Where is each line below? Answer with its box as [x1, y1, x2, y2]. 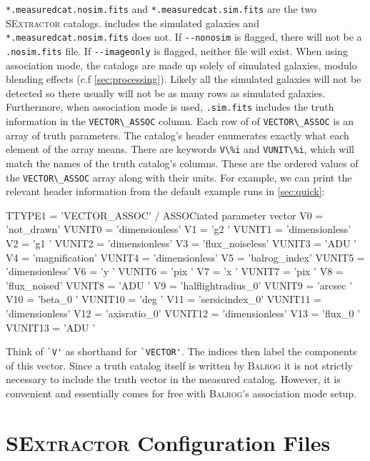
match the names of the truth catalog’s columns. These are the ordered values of [6, 155, 359, 170]
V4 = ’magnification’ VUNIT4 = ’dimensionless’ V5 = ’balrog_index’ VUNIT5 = [6, 249, 365, 264]
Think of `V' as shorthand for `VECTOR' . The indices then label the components [6, 344, 357, 359]
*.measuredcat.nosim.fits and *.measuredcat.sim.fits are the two [6, 1, 317, 16]
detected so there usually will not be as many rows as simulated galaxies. [6, 85, 326, 100]
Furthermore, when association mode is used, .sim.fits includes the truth [6, 99, 334, 114]
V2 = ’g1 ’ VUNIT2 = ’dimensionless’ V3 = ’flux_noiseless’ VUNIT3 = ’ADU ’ [6, 235, 357, 250]
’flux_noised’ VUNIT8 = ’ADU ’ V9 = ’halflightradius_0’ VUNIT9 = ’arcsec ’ [6, 277, 353, 292]
